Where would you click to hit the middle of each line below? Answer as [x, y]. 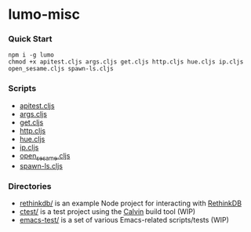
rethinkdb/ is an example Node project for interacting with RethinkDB [130, 203]
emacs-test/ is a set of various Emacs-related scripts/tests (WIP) [124, 219]
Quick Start [30, 39]
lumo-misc [44, 14]
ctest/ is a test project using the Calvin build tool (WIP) [107, 211]
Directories [30, 186]
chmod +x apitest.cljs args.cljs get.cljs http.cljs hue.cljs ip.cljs [126, 62]
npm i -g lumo [31, 55]
